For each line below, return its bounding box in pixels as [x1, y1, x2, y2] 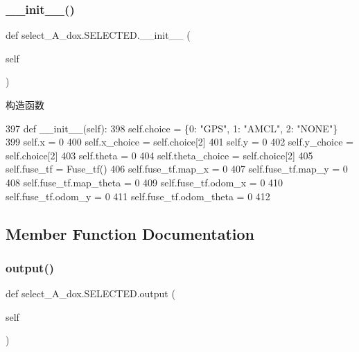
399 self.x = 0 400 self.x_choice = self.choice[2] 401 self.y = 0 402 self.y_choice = [6, 134, 353, 149]
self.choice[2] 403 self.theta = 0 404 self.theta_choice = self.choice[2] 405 [6, 148, 313, 162]
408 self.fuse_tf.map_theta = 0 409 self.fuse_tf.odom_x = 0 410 [6, 175, 283, 189]
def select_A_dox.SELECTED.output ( [6, 286, 175, 301]
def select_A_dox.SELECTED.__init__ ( [6, 28, 191, 42]
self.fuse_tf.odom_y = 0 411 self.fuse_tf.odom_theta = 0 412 [6, 188, 270, 203]
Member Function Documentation [6, 222, 255, 244]
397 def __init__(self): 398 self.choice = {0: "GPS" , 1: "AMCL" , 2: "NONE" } [6, 121, 338, 135]
